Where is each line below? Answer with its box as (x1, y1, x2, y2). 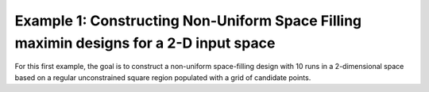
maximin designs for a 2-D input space (14, 34, 276, 52)
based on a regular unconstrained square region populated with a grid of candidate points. (14, 72, 311, 82)
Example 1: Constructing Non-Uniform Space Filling (14, 12, 362, 29)
